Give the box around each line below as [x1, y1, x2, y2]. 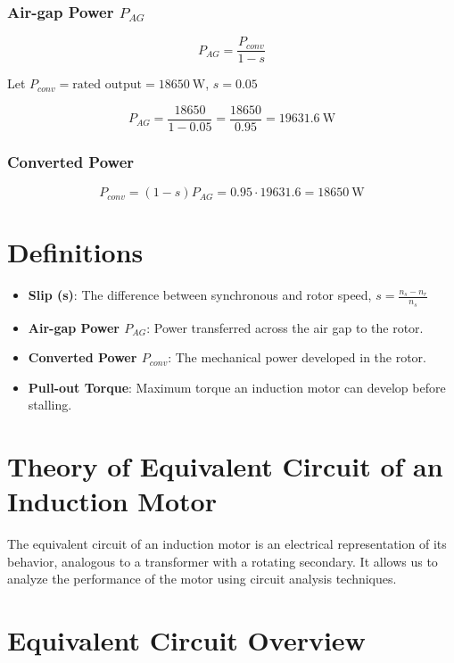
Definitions [7, 234, 144, 270]
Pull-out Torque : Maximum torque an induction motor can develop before [28, 377, 446, 396]
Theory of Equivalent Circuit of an [7, 448, 443, 485]
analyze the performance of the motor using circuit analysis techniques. [7, 569, 397, 588]
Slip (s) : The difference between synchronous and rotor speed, [28, 286, 372, 304]
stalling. [28, 395, 72, 414]
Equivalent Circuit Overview [7, 622, 366, 659]
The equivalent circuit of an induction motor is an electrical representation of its [7, 535, 447, 553]
